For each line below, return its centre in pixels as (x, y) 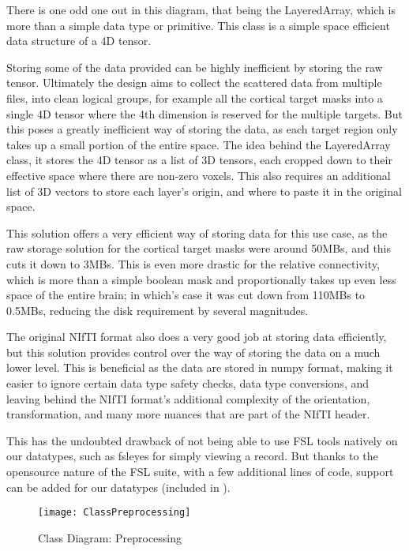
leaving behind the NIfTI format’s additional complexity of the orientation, (188, 398)
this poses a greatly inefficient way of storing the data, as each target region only (202, 129)
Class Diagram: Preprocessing (110, 537)
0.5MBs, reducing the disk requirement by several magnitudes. (158, 310)
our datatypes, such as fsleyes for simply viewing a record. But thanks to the (192, 456)
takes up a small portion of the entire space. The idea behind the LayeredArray (199, 144)
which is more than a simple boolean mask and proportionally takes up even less (201, 279)
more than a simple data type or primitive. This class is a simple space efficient (198, 25)
